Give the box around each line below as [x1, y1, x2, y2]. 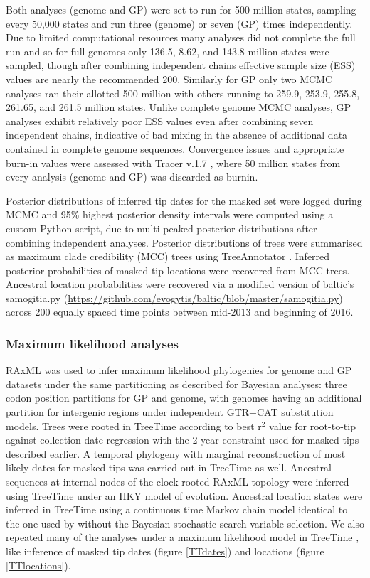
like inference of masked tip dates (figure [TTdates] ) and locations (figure [6, 544, 324, 558]
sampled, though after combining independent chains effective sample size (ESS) [6, 58, 356, 73]
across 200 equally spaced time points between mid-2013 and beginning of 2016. [6, 304, 354, 319]
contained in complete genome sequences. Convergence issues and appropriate [6, 141, 344, 156]
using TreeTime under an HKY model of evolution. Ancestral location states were [6, 488, 363, 503]
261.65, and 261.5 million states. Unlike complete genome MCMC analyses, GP [6, 100, 351, 114]
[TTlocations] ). [6, 557, 71, 572]
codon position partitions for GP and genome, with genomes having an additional [6, 390, 362, 405]
